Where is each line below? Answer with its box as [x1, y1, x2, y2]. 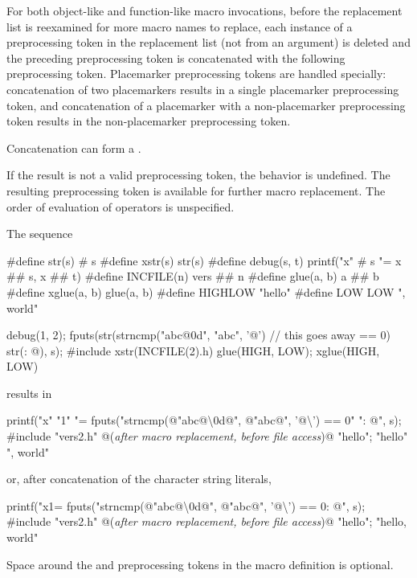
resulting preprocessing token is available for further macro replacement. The [6, 182, 386, 199]
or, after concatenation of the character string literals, [6, 470, 272, 487]
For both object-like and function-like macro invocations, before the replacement [6, 2, 403, 18]
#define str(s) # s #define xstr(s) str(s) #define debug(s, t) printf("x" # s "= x [6, 252, 402, 269]
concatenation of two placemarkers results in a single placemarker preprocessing [6, 80, 399, 97]
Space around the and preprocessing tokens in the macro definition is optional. [6, 555, 394, 572]
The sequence [6, 225, 73, 242]
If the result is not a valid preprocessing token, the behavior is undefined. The [6, 166, 390, 183]
